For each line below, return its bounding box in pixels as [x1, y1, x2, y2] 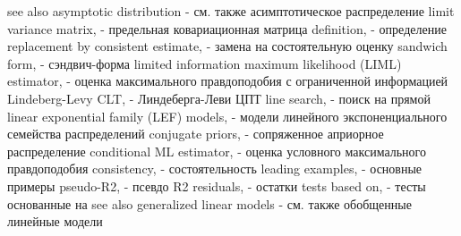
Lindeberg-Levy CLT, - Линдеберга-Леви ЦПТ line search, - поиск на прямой [7, 88, 431, 107]
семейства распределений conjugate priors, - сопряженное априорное [7, 124, 384, 143]
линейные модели [7, 212, 103, 231]
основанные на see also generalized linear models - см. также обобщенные [7, 194, 412, 213]
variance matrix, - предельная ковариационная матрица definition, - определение [7, 19, 447, 38]
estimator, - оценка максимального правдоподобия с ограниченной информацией [7, 72, 448, 90]
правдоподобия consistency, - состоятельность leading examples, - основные [7, 159, 423, 178]
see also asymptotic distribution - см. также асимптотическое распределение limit [7, 2, 455, 20]
